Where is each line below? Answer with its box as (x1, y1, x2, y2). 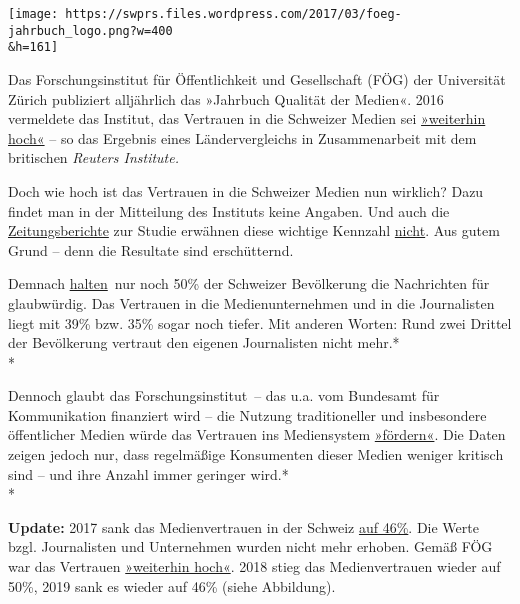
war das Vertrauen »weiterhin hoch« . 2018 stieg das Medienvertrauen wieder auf (8, 556, 501, 577)
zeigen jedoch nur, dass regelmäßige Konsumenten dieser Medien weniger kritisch (8, 444, 504, 465)
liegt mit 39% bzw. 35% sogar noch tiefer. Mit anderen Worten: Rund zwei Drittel (8, 312, 512, 333)
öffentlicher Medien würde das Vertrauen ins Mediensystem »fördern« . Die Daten (8, 424, 506, 445)
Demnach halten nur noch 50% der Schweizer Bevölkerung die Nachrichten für (8, 273, 490, 294)
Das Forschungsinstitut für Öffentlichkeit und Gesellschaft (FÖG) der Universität (8, 68, 506, 89)
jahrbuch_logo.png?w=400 (8, 23, 173, 38)
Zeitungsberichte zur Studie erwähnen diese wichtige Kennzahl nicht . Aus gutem (8, 220, 500, 241)
